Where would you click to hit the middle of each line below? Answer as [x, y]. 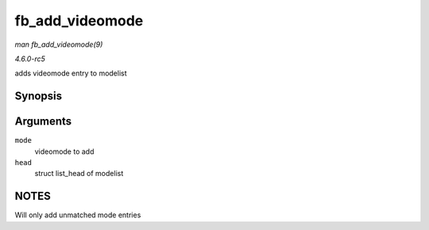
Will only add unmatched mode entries [78, 215]
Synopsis [39, 96]
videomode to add [64, 151]
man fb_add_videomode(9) [59, 44]
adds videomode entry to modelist [71, 73]
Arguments [43, 122]
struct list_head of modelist [79, 174]
